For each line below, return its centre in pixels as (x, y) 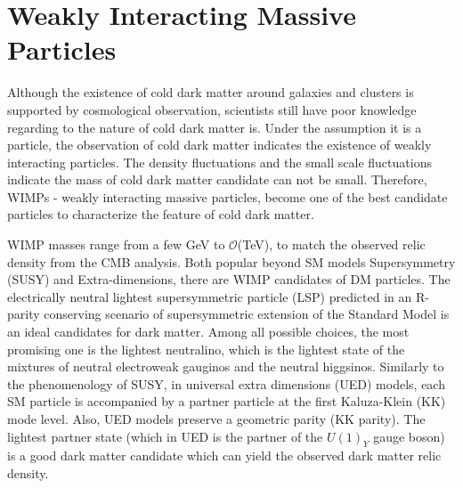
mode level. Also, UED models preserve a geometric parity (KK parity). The (216, 419)
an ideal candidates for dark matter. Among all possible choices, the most (208, 332)
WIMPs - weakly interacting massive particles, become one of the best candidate (227, 196)
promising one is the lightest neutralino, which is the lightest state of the (206, 349)
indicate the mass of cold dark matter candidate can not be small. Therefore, (217, 179)
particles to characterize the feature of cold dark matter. (161, 214)
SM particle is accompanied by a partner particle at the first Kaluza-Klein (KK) (227, 401)
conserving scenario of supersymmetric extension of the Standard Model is (247, 314)
